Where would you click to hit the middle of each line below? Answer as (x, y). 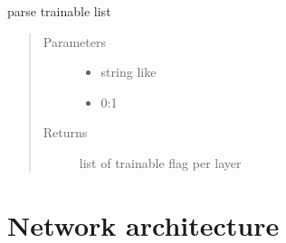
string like (129, 72)
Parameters (74, 41)
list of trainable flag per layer (160, 162)
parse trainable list (59, 11)
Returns (65, 132)
